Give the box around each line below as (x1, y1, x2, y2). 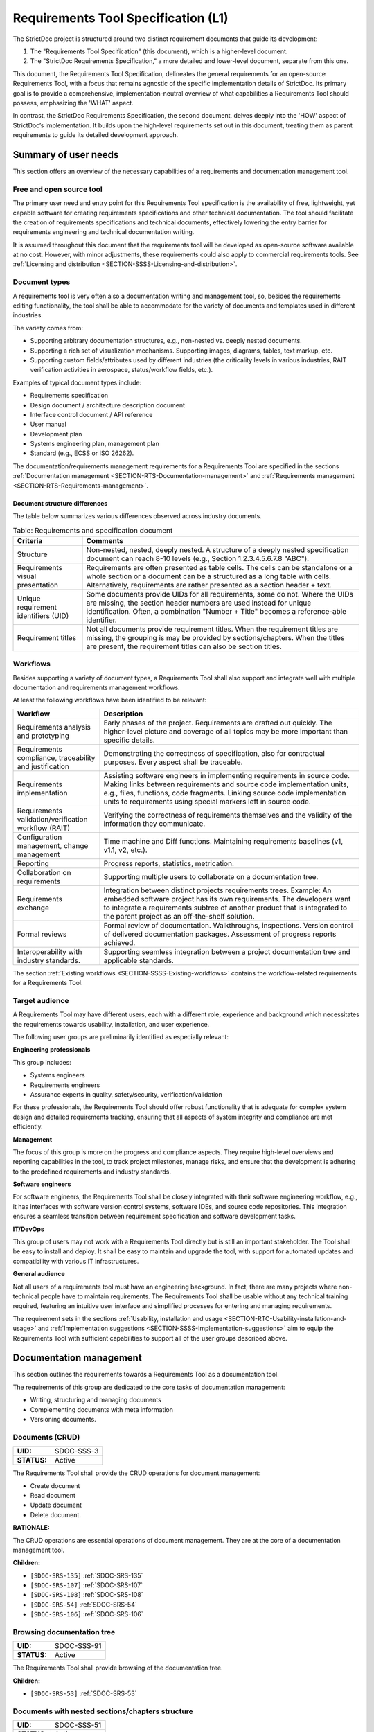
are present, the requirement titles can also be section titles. (86, 642, 282, 651)
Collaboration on (17, 867, 71, 877)
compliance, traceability (17, 752, 96, 762)
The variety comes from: (12, 324, 83, 332)
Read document (30, 1491, 75, 1499)
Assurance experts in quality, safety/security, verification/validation (30, 1090, 223, 1098)
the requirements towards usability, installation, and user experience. (12, 1020, 210, 1028)
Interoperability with (17, 946, 82, 956)
